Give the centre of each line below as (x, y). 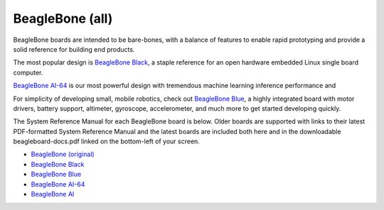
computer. (28, 72)
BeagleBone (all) (63, 18)
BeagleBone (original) (63, 154)
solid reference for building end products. (74, 49)
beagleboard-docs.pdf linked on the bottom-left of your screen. (107, 141)
